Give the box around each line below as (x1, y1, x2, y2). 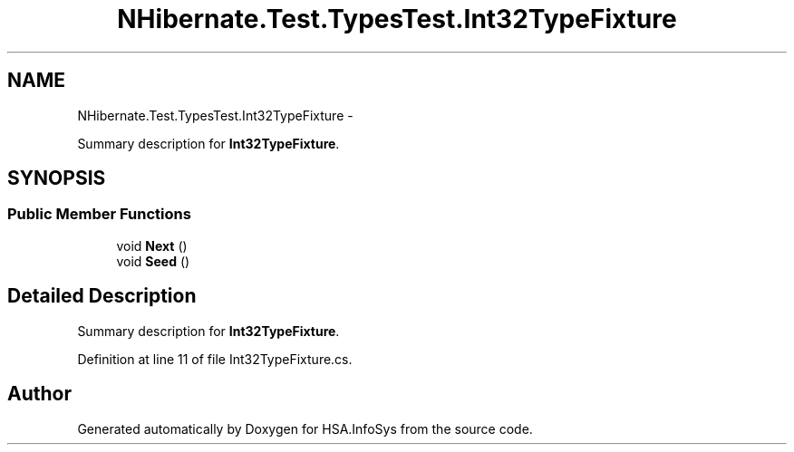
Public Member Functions (7, 205, 191, 224)
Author (7, 382, 72, 406)
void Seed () (116, 253, 190, 269)
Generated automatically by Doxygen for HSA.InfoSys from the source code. (77, 420, 533, 437)
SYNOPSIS (7, 167, 106, 190)
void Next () (116, 237, 188, 254)
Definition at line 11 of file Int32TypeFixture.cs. (77, 351, 353, 367)
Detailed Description (7, 284, 197, 308)
